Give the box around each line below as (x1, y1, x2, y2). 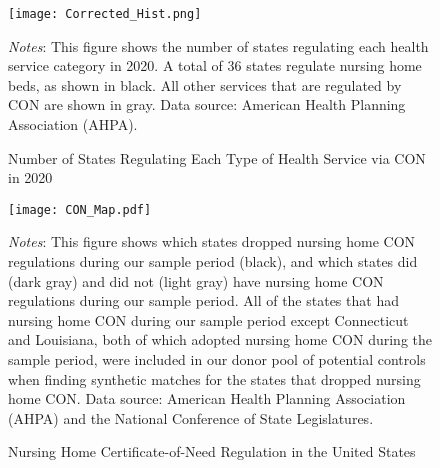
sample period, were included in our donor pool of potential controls (8, 349, 426, 370)
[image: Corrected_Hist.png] (8, 7, 202, 21)
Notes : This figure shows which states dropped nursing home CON (8, 231, 416, 252)
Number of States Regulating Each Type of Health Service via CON (8, 147, 426, 168)
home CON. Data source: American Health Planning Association (8, 388, 406, 409)
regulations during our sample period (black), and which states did (8, 251, 418, 272)
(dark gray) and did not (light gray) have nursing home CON (8, 270, 384, 291)
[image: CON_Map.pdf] (8, 202, 152, 217)
